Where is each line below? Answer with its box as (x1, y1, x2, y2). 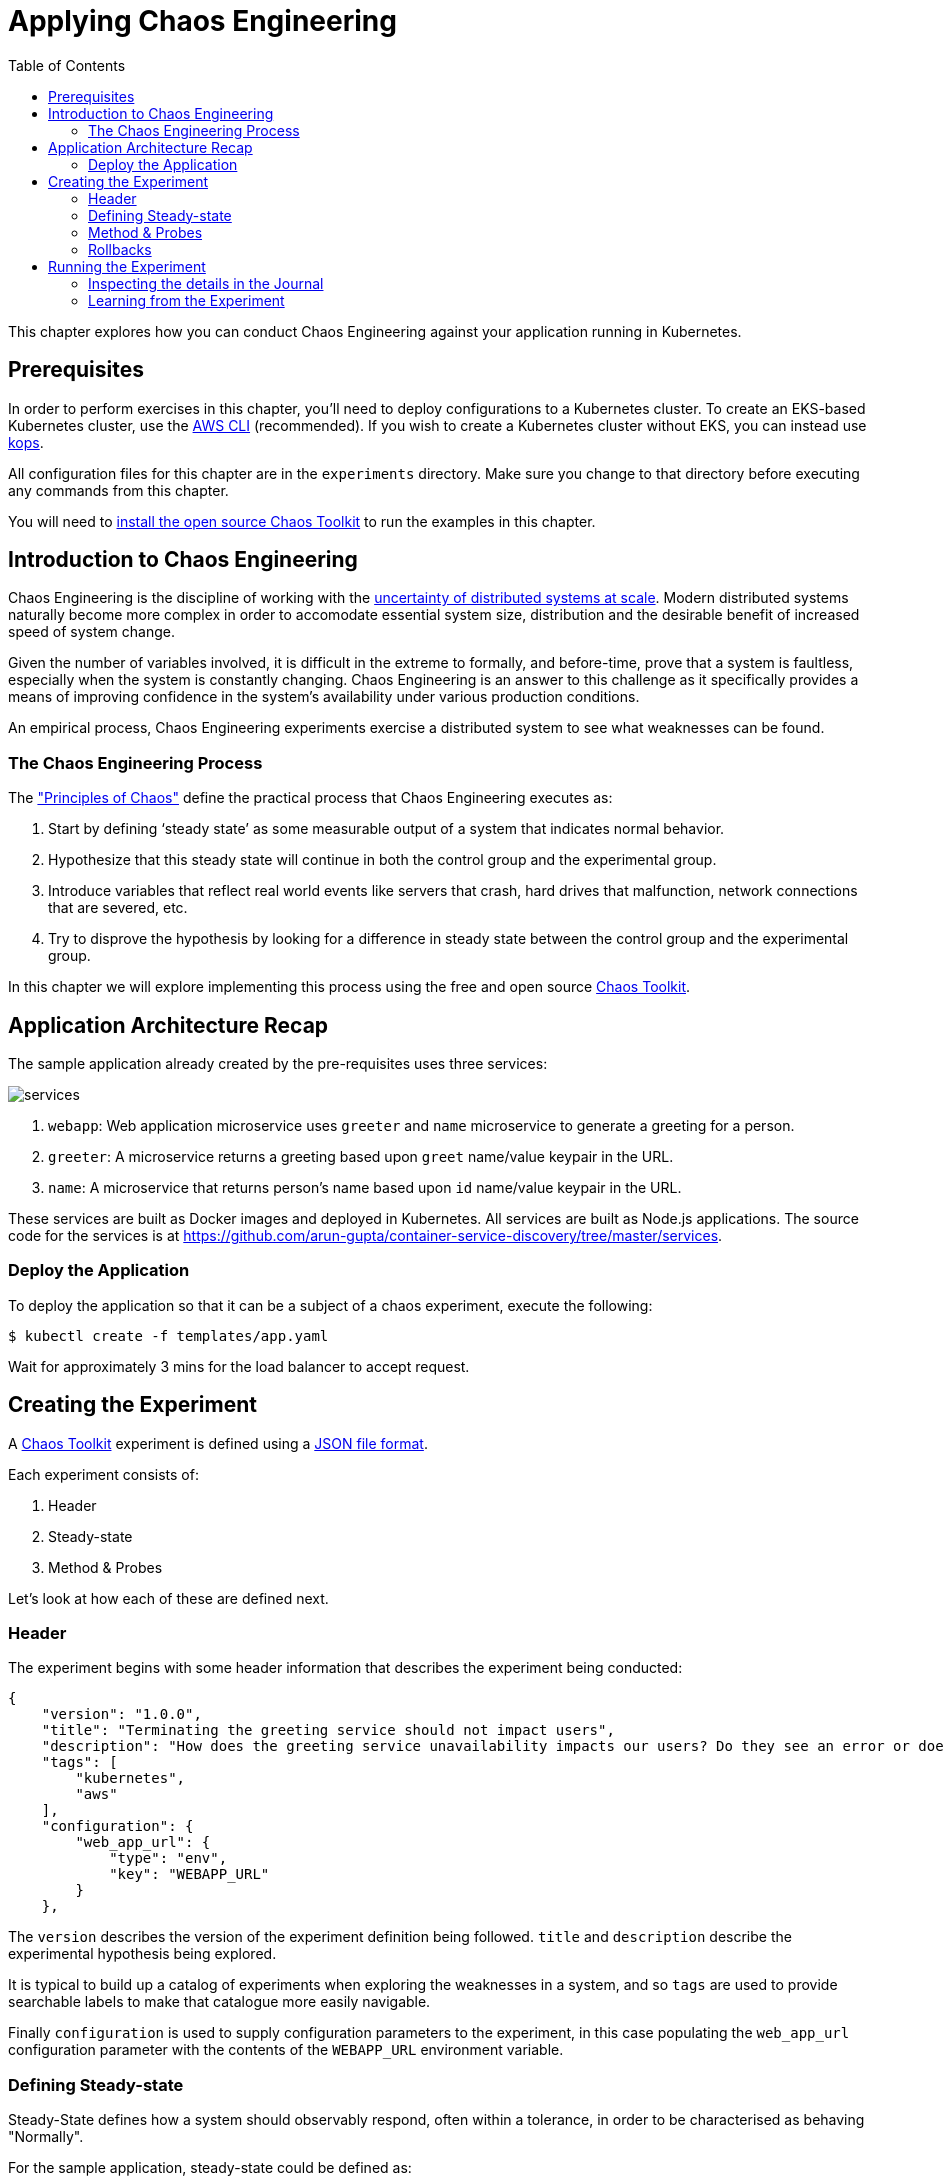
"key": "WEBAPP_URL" (109, 1866, 270, 1883)
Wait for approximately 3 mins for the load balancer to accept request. (8, 1357, 470, 1375)
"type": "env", (109, 1850, 228, 1867)
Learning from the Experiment (88, 291, 285, 309)
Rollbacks (88, 240, 152, 258)
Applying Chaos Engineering (8, 4, 397, 38)
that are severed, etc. (48, 899, 188, 917)
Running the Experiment (48, 257, 206, 275)
